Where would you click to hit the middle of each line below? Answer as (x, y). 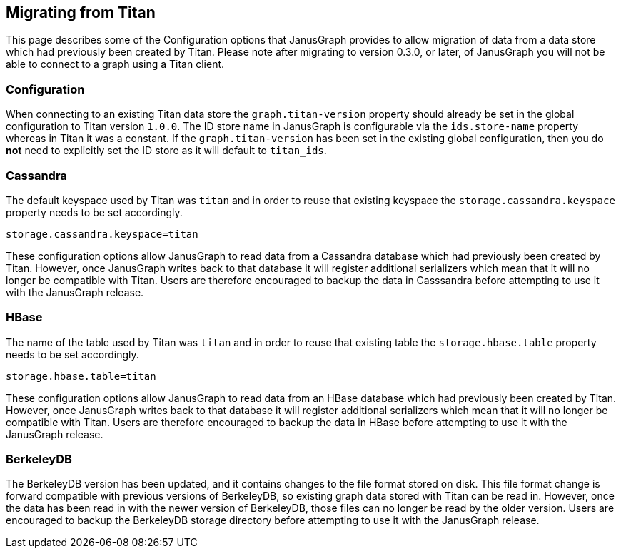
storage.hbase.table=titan (81, 376)
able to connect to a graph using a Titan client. (115, 64)
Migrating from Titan (81, 12)
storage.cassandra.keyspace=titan (102, 234)
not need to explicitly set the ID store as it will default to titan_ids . (166, 151)
